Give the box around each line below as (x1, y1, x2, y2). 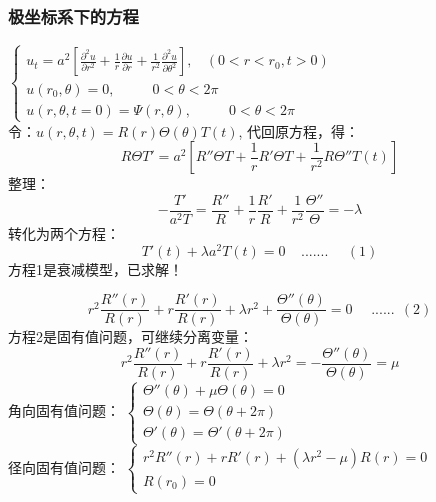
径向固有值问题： (8, 456, 120, 477)
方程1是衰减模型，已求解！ (8, 258, 183, 279)
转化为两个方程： (8, 223, 120, 244)
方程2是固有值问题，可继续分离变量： (8, 326, 253, 347)
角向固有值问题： (8, 400, 120, 421)
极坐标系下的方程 (8, 3, 139, 28)
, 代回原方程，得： (238, 120, 360, 141)
